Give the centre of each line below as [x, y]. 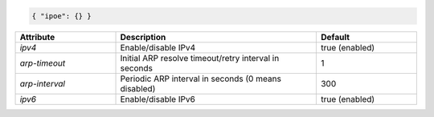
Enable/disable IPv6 [158, 99]
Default [335, 37]
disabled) [138, 88]
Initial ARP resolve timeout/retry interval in [200, 58]
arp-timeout [43, 63]
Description [143, 37]
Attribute [37, 37]
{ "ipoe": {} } [61, 16]
